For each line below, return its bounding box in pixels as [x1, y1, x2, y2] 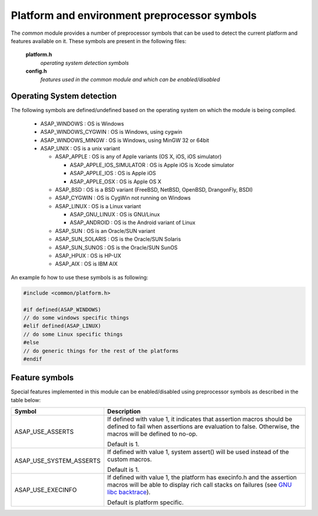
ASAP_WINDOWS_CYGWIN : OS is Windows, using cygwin [40, 129, 183, 136]
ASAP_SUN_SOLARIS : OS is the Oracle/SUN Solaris [55, 236, 181, 243]
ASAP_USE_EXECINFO [14, 486, 77, 494]
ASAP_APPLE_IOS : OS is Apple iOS [69, 170, 156, 177]
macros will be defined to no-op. [107, 430, 198, 438]
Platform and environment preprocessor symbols [11, 9, 257, 22]
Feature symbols [11, 373, 74, 383]
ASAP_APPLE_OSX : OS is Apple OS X [69, 178, 162, 185]
